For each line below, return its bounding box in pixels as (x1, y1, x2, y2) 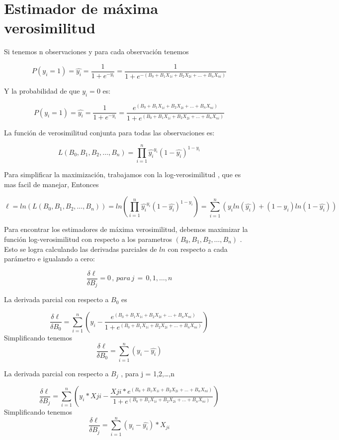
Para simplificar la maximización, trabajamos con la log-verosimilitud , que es (4, 169, 241, 180)
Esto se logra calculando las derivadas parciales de (4, 243, 157, 254)
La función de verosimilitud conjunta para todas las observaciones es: (4, 127, 215, 137)
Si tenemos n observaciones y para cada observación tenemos (4, 46, 189, 57)
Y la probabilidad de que (4, 86, 80, 96)
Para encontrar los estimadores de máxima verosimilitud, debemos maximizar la (4, 224, 248, 234)
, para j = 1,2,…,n (121, 368, 175, 378)
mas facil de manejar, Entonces (4, 179, 99, 189)
